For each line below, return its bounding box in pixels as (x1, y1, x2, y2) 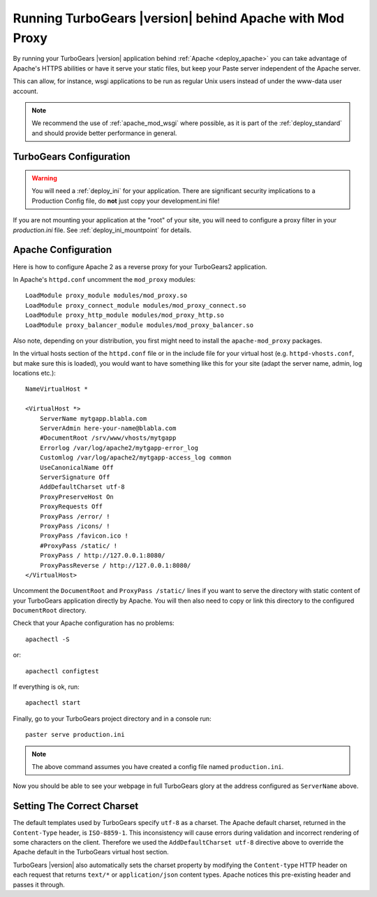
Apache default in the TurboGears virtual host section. (13, 848, 169, 856)
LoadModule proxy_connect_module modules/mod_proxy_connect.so (25, 301, 246, 309)
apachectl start (25, 699, 81, 707)
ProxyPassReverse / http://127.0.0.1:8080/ (39, 561, 191, 569)
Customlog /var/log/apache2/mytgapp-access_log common (39, 454, 232, 461)
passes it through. (13, 880, 66, 889)
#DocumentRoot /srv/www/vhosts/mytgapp (39, 434, 177, 442)
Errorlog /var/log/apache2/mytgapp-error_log (39, 444, 199, 452)
